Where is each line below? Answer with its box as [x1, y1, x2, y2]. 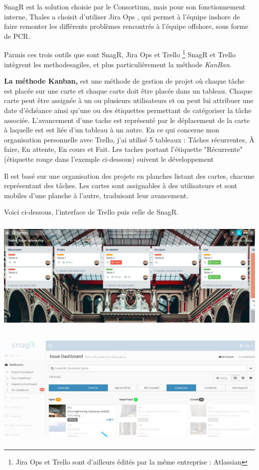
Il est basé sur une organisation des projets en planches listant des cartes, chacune [4, 170, 255, 181]
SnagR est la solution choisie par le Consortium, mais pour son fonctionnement [4, 1, 246, 11]
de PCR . [4, 30, 30, 41]
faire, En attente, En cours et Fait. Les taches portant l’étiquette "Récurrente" [4, 144, 243, 154]
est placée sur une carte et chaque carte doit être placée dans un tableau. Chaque [4, 85, 253, 96]
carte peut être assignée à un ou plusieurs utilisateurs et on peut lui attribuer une [4, 95, 254, 106]
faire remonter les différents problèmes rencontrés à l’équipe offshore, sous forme [4, 21, 249, 31]
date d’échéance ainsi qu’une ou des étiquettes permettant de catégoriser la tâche [4, 105, 252, 115]
